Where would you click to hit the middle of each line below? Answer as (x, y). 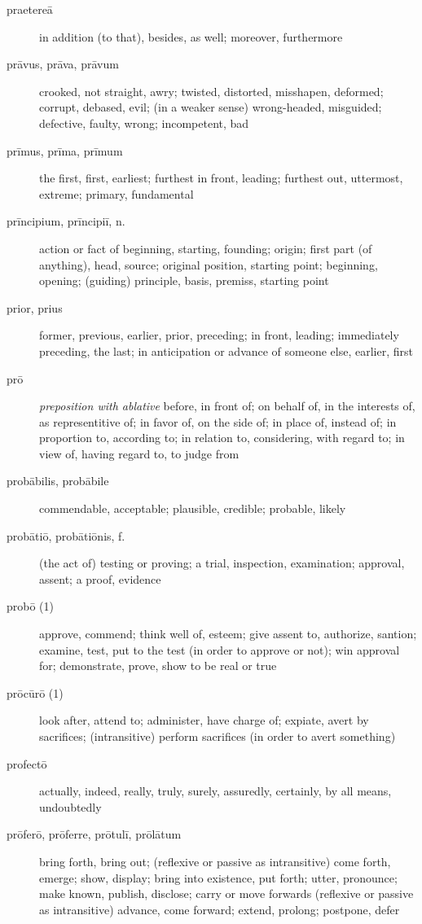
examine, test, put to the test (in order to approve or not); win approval (220, 649)
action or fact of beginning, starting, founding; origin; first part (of (206, 248)
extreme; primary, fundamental (116, 193)
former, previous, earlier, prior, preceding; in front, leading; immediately (219, 335)
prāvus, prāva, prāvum (63, 64)
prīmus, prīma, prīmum (65, 150)
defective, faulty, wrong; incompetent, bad (144, 123)
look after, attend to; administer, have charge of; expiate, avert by (204, 720)
